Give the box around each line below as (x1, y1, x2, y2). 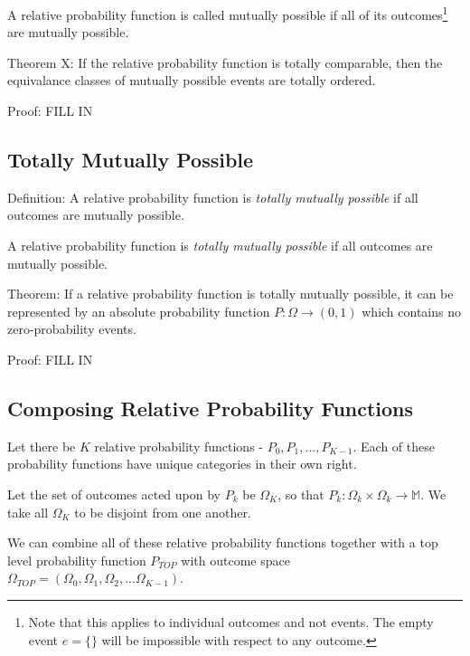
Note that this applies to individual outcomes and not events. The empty (28, 612, 434, 631)
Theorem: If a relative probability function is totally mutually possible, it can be (7, 284, 454, 303)
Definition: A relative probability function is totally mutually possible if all (7, 187, 418, 206)
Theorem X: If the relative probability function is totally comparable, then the (7, 52, 443, 71)
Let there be (7, 436, 76, 455)
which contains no (362, 301, 461, 320)
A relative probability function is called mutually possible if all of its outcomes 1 (7, 3, 448, 24)
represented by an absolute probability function (7, 301, 270, 320)
